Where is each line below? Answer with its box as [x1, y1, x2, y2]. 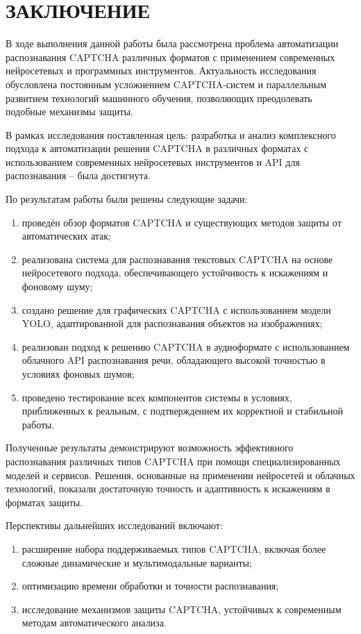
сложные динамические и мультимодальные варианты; [22, 555, 252, 569]
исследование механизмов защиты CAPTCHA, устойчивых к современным [22, 601, 342, 616]
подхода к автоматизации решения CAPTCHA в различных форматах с [6, 141, 309, 156]
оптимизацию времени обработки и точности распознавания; [22, 578, 279, 593]
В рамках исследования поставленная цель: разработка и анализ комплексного [6, 127, 336, 142]
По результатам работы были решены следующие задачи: [6, 192, 248, 206]
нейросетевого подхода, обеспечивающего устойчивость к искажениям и [22, 265, 328, 280]
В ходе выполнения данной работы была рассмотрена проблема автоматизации [6, 36, 339, 51]
